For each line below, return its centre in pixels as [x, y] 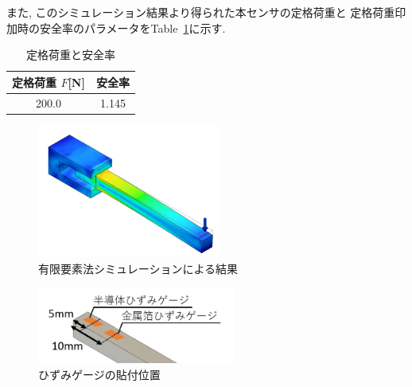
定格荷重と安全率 [70, 55]
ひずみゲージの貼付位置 [99, 374]
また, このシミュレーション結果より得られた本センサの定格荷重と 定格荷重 [201, 12]
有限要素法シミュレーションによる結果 [138, 268]
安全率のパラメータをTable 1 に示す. [132, 27]
